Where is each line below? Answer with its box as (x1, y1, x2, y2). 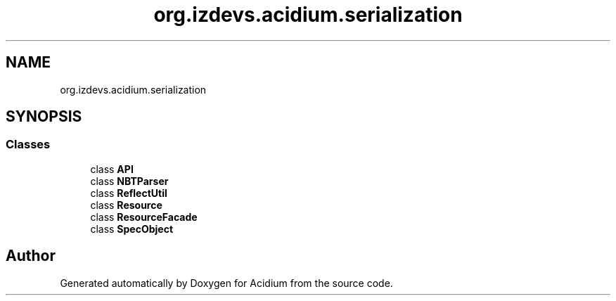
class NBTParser (90, 174, 169, 187)
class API (90, 162, 134, 175)
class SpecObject (90, 222, 174, 235)
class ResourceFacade (90, 210, 198, 223)
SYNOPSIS (6, 108, 82, 126)
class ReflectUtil (90, 186, 167, 199)
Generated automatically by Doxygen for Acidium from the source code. (60, 276, 393, 289)
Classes (6, 137, 51, 152)
